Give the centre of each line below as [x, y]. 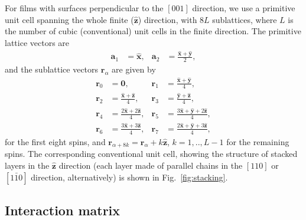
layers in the [27, 165]
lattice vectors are [37, 42]
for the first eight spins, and [55, 141]
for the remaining [258, 141]
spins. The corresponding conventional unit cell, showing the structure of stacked [151, 154]
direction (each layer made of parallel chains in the [151, 165]
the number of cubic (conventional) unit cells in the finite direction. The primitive [153, 31]
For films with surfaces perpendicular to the [84, 8]
